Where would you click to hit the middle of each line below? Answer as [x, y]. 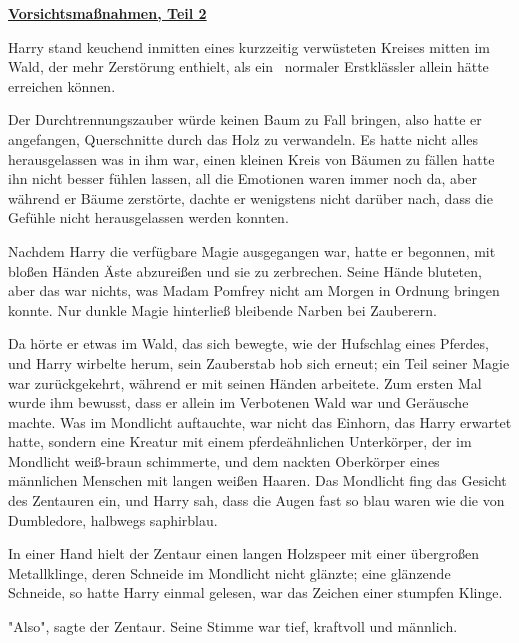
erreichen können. [62, 85]
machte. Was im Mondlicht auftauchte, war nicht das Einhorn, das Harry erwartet [260, 421]
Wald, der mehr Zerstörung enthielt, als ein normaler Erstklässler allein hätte [248, 66]
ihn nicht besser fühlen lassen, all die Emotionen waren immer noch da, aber [242, 178]
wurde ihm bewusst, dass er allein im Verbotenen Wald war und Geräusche [238, 402]
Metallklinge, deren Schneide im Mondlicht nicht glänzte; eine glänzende [229, 572]
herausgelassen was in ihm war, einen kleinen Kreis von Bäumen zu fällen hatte [251, 158]
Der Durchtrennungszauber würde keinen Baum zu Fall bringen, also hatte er [245, 119]
